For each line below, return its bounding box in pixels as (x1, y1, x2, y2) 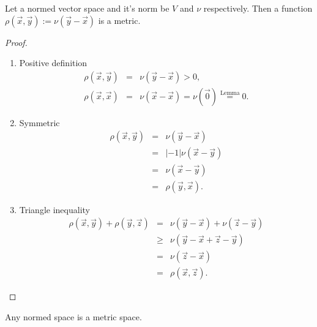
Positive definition (19, 56, 88, 69)
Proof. (5, 36, 28, 48)
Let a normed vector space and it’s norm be (5, 2, 170, 14)
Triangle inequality (19, 203, 90, 216)
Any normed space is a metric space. (5, 310, 142, 323)
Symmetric (19, 116, 60, 129)
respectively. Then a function (203, 2, 313, 14)
